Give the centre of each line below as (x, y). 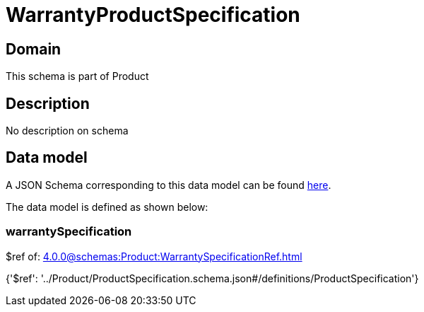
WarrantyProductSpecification (153, 15)
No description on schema (67, 131)
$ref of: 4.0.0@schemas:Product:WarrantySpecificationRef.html (154, 256)
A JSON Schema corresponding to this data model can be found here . (169, 185)
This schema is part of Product (77, 76)
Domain (34, 49)
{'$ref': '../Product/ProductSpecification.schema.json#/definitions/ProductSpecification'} (212, 278)
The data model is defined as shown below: (107, 207)
